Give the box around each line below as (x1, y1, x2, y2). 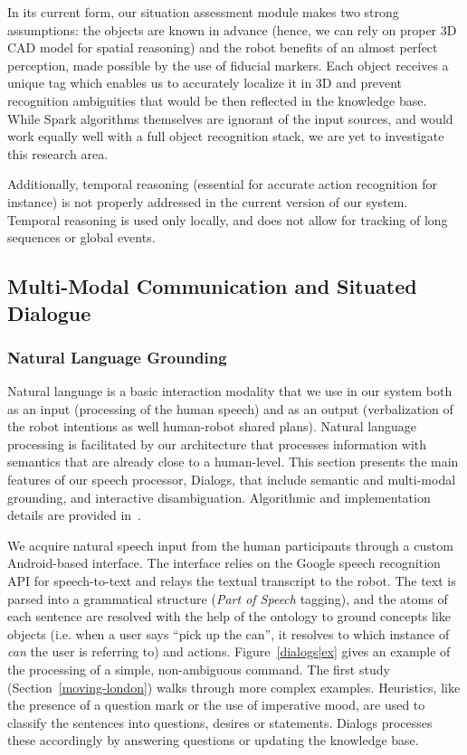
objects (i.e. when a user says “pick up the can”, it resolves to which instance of (7, 624, 450, 643)
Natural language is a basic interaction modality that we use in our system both (7, 382, 453, 401)
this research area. (7, 144, 109, 163)
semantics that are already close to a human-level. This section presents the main (7, 452, 459, 471)
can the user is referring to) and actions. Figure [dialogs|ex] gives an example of (7, 642, 451, 661)
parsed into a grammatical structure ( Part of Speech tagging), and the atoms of (7, 589, 448, 608)
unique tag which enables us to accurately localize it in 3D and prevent (7, 73, 402, 92)
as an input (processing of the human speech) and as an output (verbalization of (7, 399, 453, 418)
